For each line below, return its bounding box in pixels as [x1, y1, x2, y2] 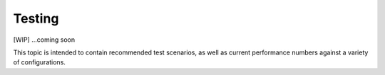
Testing [13, 11, 59, 26]
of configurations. [13, 58, 66, 67]
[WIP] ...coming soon [13, 35, 76, 44]
